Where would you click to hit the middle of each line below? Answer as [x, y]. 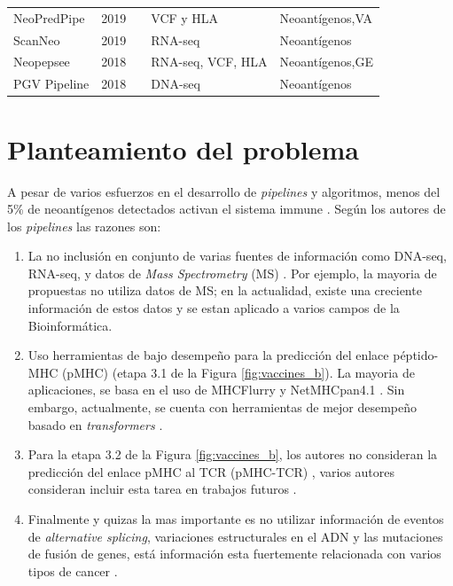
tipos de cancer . [73, 570]
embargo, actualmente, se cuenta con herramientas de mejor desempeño [223, 407]
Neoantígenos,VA [326, 17]
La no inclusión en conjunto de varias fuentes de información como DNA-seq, [237, 256]
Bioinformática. [70, 325]
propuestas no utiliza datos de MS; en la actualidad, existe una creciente [225, 290]
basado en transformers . [95, 424]
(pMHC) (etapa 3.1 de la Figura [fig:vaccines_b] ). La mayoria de [238, 372]
